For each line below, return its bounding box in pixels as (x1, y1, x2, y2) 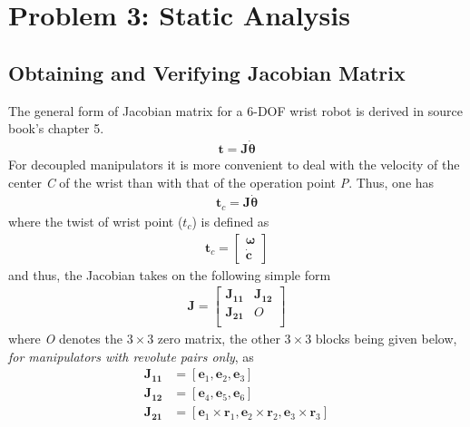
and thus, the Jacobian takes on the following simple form (8, 265, 331, 284)
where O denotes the (8, 329, 122, 348)
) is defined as (191, 211, 269, 230)
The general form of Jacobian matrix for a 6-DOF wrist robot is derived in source (8, 101, 463, 120)
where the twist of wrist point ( (8, 211, 183, 230)
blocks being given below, (315, 329, 457, 348)
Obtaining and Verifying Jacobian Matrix (8, 58, 406, 86)
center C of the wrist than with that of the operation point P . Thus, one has (8, 172, 435, 191)
